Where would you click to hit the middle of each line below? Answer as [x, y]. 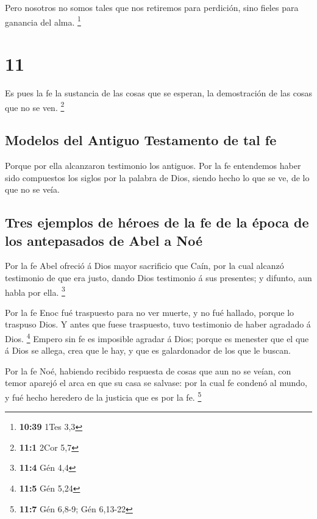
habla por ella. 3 [35, 291]
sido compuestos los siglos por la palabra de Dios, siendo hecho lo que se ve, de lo [157, 177]
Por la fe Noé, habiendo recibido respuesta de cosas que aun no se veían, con [148, 370]
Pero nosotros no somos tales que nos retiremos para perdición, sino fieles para [152, 7]
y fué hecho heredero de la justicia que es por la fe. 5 [103, 396]
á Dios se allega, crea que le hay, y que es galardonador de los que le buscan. [148, 350]
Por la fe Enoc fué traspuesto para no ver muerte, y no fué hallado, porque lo [150, 312]
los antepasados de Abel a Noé [104, 240]
